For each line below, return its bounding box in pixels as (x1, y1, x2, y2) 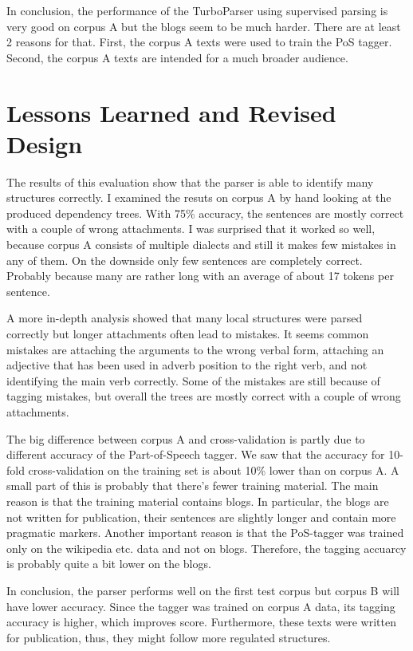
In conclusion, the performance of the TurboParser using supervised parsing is (6, 2, 388, 18)
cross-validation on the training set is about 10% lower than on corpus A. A (28, 461, 399, 478)
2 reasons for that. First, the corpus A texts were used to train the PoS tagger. (6, 34, 392, 50)
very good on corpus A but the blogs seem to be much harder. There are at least (6, 18, 401, 34)
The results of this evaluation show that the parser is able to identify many (6, 173, 374, 190)
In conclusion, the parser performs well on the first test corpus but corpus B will (6, 582, 399, 598)
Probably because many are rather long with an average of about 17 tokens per (6, 267, 394, 284)
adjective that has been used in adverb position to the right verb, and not (6, 357, 368, 373)
